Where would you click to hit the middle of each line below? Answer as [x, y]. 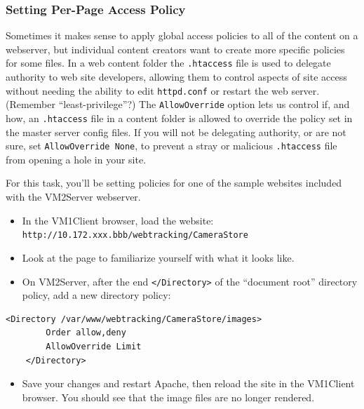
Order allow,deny [86, 333]
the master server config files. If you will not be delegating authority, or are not [176, 132]
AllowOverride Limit [94, 346]
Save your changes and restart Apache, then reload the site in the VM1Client [188, 383]
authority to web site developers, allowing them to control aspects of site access [176, 77]
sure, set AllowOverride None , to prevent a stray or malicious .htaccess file [171, 146]
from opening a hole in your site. [76, 159]
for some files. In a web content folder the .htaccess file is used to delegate [168, 63]
